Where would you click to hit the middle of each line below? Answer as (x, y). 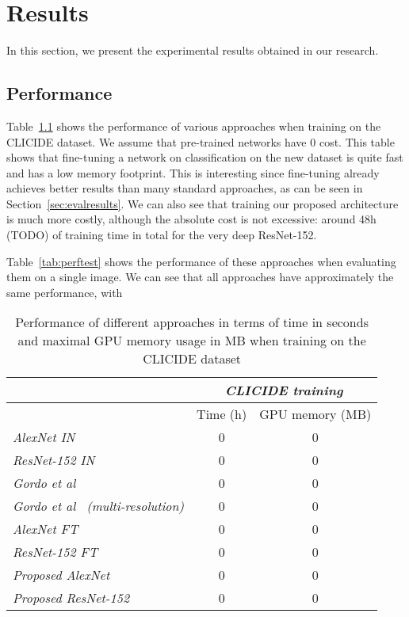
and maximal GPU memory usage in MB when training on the (192, 341)
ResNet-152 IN (54, 460)
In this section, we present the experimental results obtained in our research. (193, 50)
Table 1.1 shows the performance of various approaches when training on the (194, 126)
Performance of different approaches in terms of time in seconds (192, 322)
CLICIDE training (284, 390)
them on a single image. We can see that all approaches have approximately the (200, 277)
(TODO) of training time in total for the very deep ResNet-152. (162, 235)
